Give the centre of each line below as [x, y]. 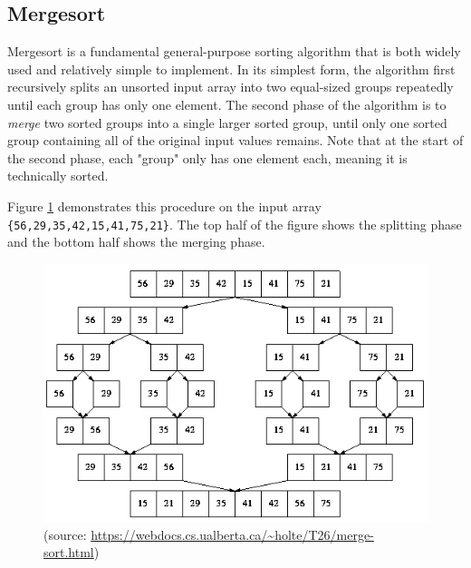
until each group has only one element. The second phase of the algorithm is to [227, 104]
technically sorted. [58, 176]
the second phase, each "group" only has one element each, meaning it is [207, 157]
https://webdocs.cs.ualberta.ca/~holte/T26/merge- [232, 534]
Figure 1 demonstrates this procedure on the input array [164, 206]
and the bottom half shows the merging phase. [136, 242]
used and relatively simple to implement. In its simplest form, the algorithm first [231, 69]
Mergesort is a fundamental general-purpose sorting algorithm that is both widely [234, 51]
